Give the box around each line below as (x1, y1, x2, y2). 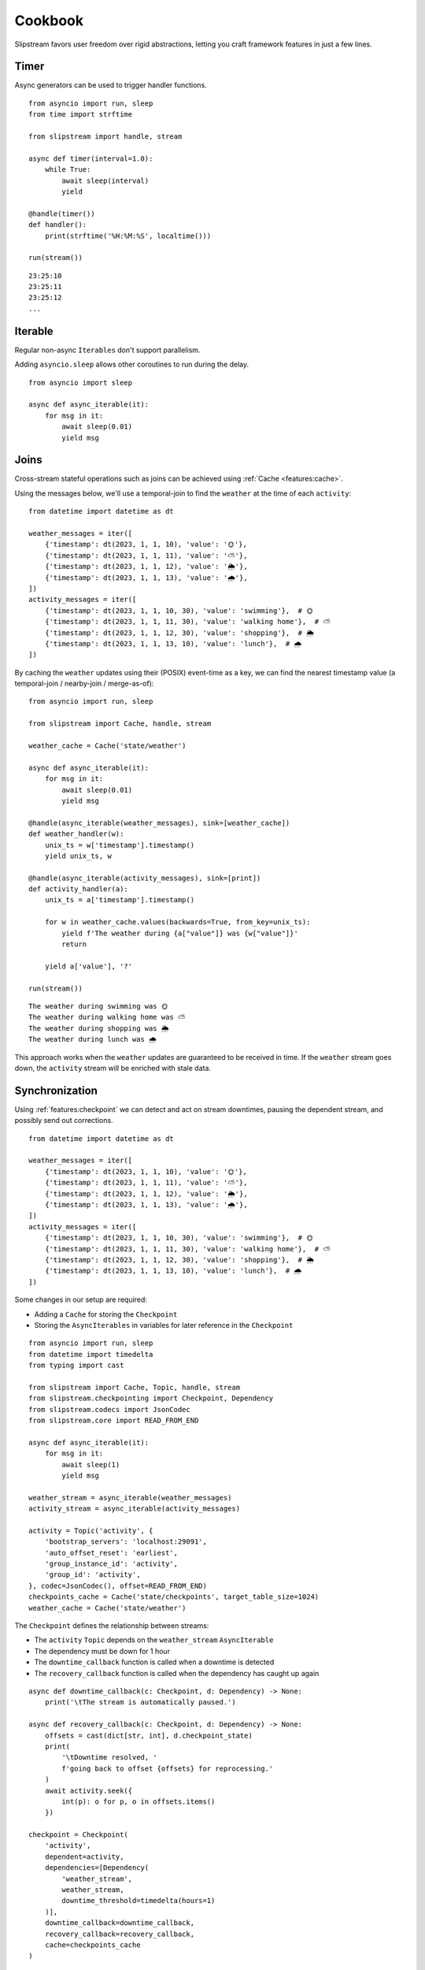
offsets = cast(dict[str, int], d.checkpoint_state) (44, 1730, 253, 1740)
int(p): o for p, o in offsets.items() (61, 1797, 216, 1806)
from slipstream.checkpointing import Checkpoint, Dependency (28, 1394, 274, 1403)
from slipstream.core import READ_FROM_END (28, 1416, 199, 1425)
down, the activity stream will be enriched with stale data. (14, 1063, 212, 1072)
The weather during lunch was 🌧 (28, 1035, 157, 1044)
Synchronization (14, 1083, 98, 1097)
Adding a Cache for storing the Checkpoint (34, 1309, 178, 1319)
